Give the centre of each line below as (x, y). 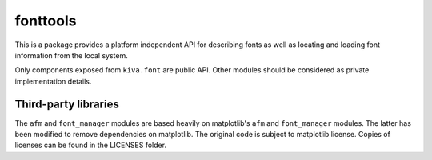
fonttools (46, 21)
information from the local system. (71, 55)
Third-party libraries (67, 104)
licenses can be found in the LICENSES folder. (91, 145)
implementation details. (53, 81)
